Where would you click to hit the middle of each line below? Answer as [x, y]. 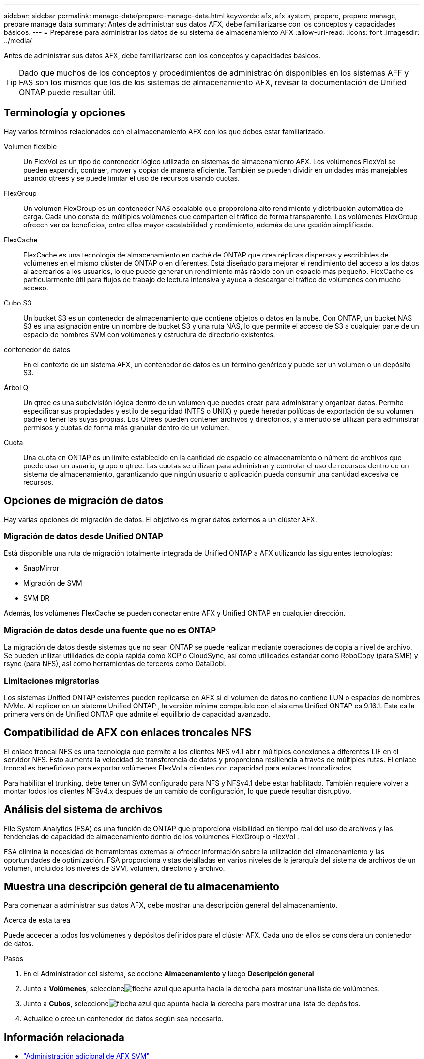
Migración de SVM [53, 583]
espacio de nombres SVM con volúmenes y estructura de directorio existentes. [149, 334]
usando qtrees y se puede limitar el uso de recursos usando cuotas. [132, 178]
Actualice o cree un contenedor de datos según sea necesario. [123, 1019]
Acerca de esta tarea [37, 920]
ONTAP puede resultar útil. [68, 92]
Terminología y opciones [65, 113]
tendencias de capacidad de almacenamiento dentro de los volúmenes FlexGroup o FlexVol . [151, 836]
